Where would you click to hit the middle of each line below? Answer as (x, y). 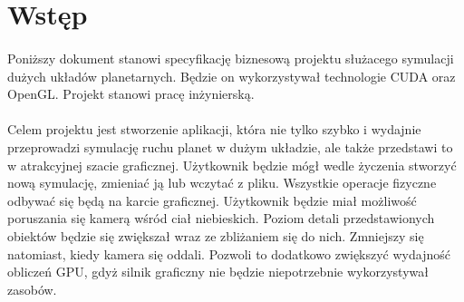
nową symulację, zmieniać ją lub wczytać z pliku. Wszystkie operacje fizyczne (222, 183)
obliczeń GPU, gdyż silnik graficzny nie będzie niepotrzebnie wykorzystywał (218, 272)
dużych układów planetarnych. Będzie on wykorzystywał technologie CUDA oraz (232, 76)
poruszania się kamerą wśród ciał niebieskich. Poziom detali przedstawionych (221, 218)
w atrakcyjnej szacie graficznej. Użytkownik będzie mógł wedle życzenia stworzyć (232, 165)
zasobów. (32, 289)
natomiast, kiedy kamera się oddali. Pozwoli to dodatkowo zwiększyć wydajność (229, 253)
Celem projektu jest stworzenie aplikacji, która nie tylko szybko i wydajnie (214, 129)
